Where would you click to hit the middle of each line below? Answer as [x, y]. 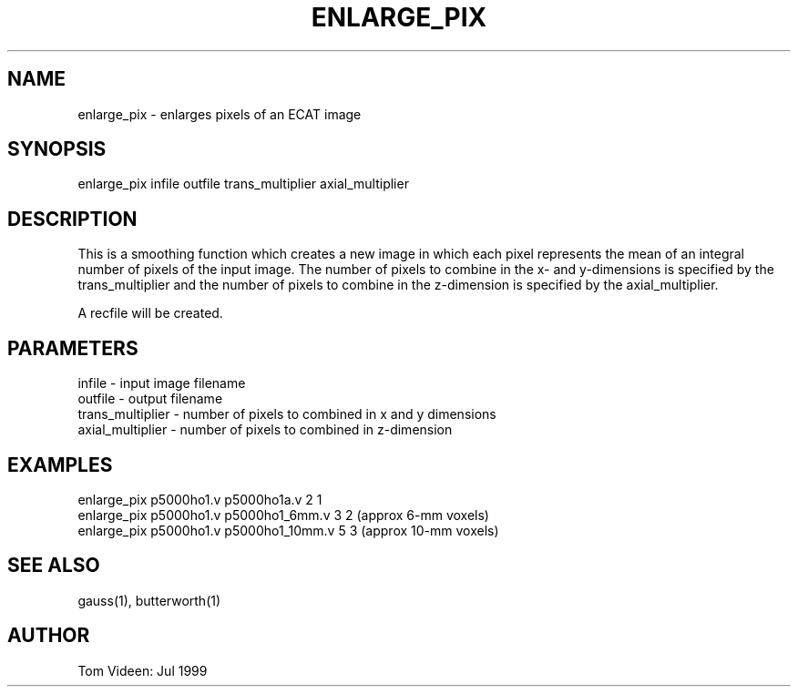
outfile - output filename [150, 399]
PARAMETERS [73, 348]
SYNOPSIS [57, 149]
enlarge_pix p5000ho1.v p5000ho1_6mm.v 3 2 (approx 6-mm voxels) [283, 515]
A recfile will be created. [150, 313]
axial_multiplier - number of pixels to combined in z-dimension [265, 430]
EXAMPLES [60, 464]
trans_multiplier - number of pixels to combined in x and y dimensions [287, 414]
